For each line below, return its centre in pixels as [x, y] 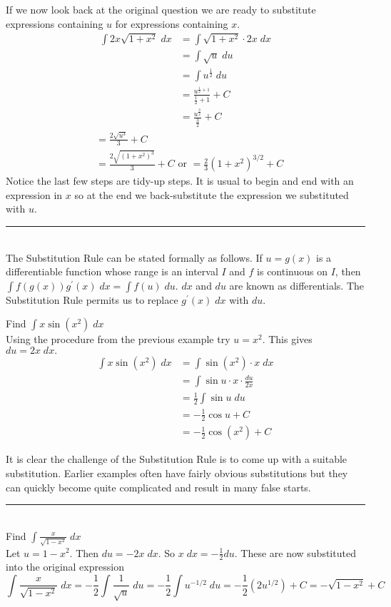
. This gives [287, 339]
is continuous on [293, 271]
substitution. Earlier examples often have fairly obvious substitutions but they [177, 473]
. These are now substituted [295, 552]
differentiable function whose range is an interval [112, 271]
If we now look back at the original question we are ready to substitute [161, 9]
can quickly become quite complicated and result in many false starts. [158, 487]
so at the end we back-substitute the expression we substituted [212, 194]
